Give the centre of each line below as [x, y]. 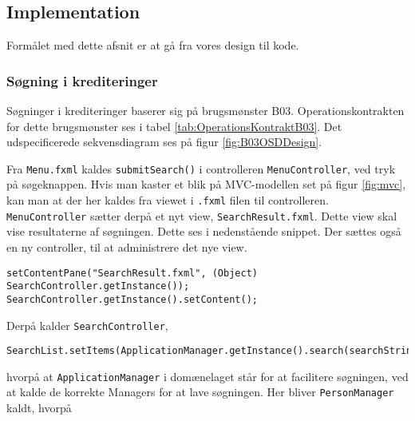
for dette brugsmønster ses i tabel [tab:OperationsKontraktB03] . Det [174, 126]
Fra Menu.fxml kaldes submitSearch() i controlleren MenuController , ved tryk [201, 168]
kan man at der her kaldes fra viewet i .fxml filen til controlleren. [168, 200]
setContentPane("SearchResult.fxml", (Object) [132, 273]
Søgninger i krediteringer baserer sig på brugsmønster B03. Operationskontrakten [206, 111]
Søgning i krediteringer [82, 80]
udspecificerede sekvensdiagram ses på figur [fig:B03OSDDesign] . [164, 142]
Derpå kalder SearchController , [87, 325]
